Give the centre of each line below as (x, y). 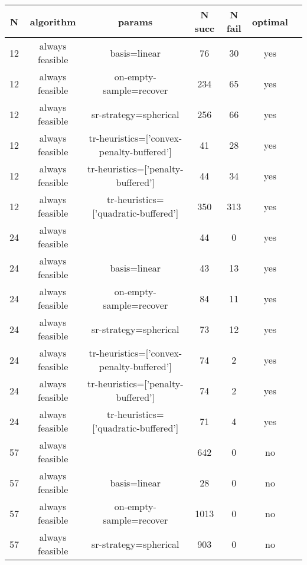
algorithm (53, 21)
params (135, 21)
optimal (270, 21)
